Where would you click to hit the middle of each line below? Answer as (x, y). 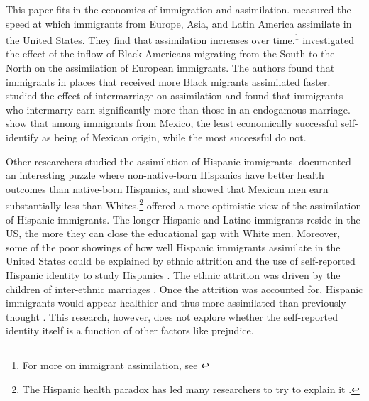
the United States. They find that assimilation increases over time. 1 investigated (180, 39)
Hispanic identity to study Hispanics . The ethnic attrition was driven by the (173, 275)
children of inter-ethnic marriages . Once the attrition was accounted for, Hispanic (184, 289)
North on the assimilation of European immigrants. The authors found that (170, 68)
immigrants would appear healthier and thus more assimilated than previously (176, 303)
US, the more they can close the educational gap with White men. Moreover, (173, 233)
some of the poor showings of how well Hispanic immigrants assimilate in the (173, 247)
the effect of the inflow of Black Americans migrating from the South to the (170, 54)
